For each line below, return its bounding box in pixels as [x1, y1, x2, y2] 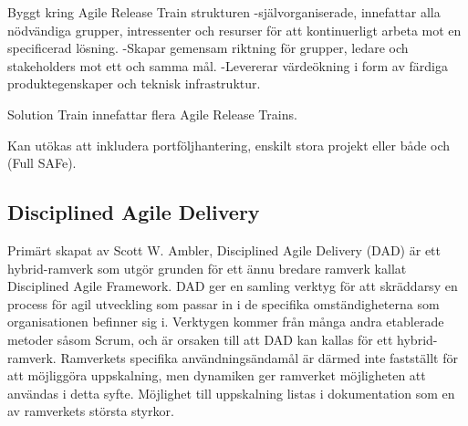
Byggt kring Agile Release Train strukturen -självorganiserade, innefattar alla [7, 3, 441, 21]
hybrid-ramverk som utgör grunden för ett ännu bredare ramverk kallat [7, 258, 407, 277]
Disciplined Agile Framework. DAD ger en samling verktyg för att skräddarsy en [7, 276, 458, 296]
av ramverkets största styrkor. [7, 401, 174, 421]
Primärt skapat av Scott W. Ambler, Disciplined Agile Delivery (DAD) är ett [7, 240, 441, 259]
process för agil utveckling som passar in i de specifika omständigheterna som [7, 294, 440, 313]
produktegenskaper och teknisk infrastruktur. [7, 74, 261, 93]
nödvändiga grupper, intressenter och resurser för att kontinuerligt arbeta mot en [7, 20, 462, 39]
